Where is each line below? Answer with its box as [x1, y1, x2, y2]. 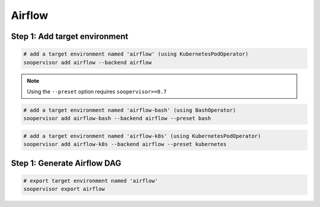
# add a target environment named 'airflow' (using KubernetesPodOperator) [23, 51, 249, 57]
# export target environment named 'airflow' [23, 177, 158, 184]
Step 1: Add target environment [11, 31, 129, 41]
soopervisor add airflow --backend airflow [23, 59, 152, 66]
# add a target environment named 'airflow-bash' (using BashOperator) [23, 106, 236, 114]
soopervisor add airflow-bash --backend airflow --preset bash [23, 115, 212, 122]
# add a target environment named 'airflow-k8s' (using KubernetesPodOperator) [23, 132, 261, 139]
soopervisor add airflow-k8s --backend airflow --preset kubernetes [23, 141, 227, 148]
